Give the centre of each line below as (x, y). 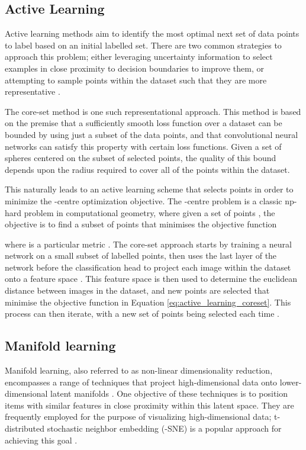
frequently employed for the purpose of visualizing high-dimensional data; (138, 417)
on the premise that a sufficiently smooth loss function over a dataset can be (144, 123)
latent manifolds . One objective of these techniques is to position (169, 393)
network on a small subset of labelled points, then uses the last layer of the (141, 255)
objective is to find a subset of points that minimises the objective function (141, 224)
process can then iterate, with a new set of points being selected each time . (142, 314)
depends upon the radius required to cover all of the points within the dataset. (147, 169)
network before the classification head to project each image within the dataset (148, 267)
